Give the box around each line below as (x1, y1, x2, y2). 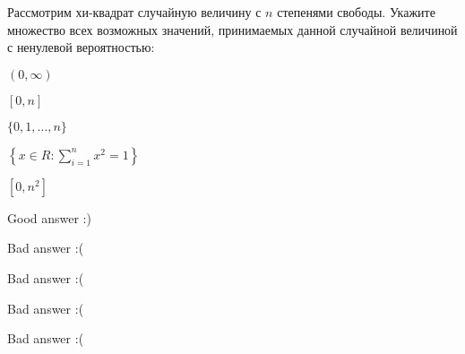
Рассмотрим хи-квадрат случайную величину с (7, 3, 262, 21)
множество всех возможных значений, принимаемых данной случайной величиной (7, 20, 458, 39)
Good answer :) (7, 208, 91, 227)
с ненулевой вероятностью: (7, 38, 155, 56)
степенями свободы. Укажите (277, 3, 435, 21)
